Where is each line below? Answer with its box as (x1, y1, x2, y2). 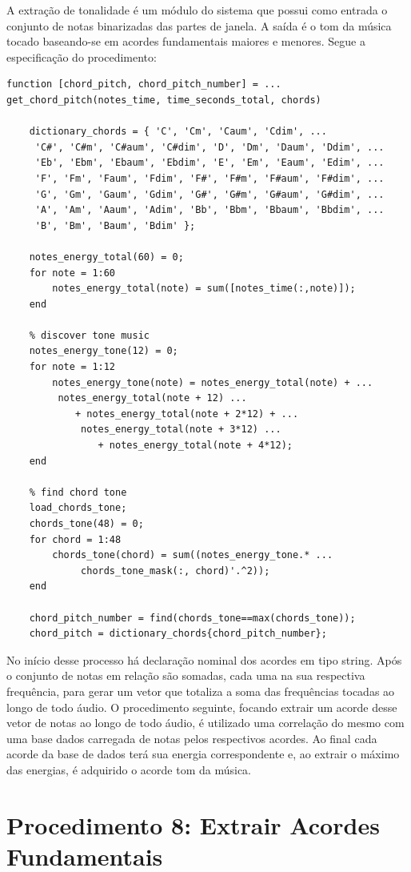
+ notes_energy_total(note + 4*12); (98, 440, 293, 452)
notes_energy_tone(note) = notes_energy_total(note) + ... (52, 376, 373, 388)
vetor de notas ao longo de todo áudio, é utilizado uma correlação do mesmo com (6, 714, 405, 731)
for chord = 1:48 (29, 533, 122, 545)
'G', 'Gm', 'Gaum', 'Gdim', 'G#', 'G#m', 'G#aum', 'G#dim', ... (34, 188, 385, 200)
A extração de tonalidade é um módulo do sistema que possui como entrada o (6, 2, 388, 18)
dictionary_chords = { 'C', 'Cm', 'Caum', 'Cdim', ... (29, 126, 327, 138)
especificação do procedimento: (6, 48, 157, 65)
